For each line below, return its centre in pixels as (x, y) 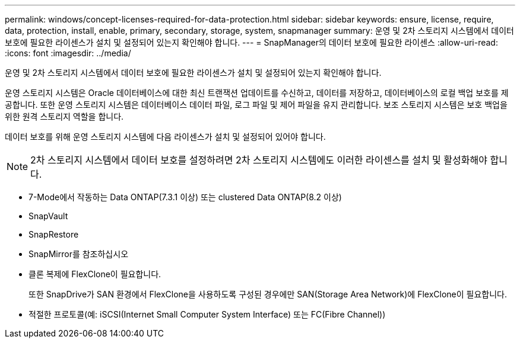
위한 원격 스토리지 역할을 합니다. (64, 116)
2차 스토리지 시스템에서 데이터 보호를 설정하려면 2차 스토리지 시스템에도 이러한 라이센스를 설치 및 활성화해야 (259, 160)
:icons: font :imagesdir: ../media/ (68, 53)
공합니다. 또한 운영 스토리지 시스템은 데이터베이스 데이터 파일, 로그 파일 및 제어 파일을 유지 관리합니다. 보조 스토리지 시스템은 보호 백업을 (256, 105)
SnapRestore (54, 234)
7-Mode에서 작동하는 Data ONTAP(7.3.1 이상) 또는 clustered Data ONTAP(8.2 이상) (185, 197)
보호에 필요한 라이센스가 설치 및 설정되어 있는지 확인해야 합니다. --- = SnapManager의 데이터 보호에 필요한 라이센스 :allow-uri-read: (251, 42)
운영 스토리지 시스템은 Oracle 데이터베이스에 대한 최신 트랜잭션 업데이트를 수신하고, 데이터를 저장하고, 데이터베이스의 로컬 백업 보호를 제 (257, 93)
